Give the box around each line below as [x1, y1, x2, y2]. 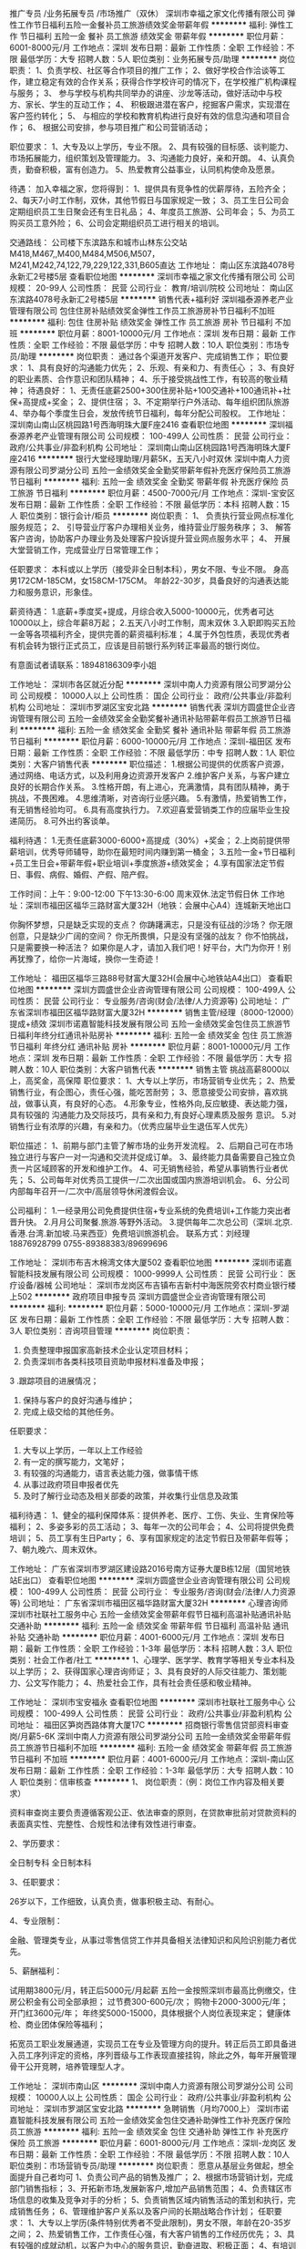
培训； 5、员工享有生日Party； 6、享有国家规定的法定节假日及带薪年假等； [9, 1533, 291, 1543]
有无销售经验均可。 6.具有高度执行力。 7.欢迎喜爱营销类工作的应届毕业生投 [9, 805, 291, 815]
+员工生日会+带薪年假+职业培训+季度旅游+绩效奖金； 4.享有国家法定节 [9, 857, 277, 868]
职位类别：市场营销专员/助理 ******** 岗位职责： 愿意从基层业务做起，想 [9, 2161, 287, 2171]
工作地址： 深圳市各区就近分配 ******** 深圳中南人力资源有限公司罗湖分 [9, 679, 284, 690]
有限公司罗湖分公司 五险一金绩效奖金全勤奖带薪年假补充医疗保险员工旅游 [16, 465, 291, 476]
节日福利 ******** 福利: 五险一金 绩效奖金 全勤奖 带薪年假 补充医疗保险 [9, 477, 280, 487]
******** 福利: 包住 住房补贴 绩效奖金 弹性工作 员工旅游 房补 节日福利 [9, 317, 273, 327]
